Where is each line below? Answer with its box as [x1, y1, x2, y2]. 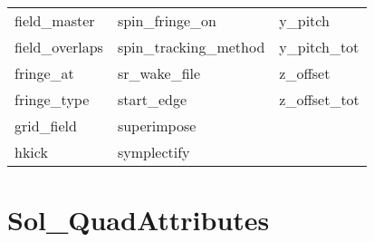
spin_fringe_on [117, 10, 216, 31]
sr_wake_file [117, 63, 201, 83]
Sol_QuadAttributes [7, 201, 270, 238]
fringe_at [14, 63, 74, 83]
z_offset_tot [279, 89, 360, 110]
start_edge [117, 89, 187, 110]
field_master [14, 10, 95, 31]
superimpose [117, 115, 197, 136]
